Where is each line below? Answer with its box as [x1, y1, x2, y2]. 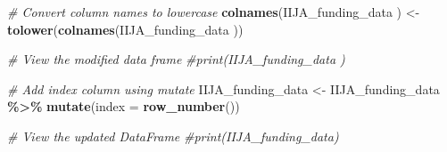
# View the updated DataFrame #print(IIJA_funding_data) [7, 126, 339, 145]
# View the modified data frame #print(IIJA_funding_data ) [7, 50, 345, 68]
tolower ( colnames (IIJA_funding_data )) [7, 20, 244, 38]
